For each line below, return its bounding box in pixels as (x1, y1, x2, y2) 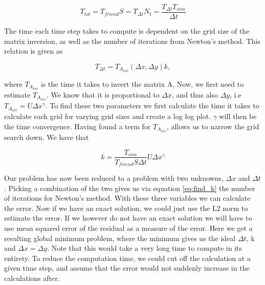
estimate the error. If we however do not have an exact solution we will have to (4, 212, 252, 223)
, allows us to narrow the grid (166, 121, 259, 131)
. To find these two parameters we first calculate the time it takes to (45, 100, 259, 111)
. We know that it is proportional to (46, 89, 160, 100)
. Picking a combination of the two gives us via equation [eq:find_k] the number (4, 182, 255, 193)
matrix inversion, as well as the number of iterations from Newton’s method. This (4, 35, 260, 46)
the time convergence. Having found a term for (4, 121, 151, 131)
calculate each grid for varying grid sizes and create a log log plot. (4, 111, 211, 122)
